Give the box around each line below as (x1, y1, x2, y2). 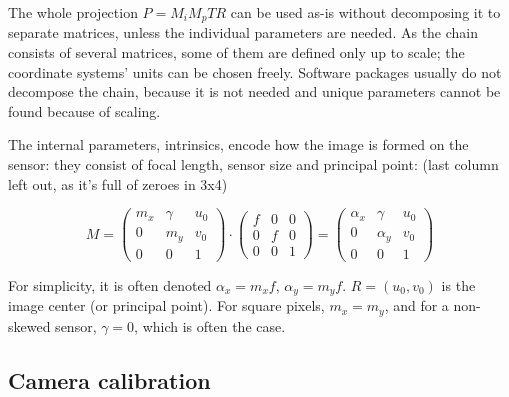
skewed (8, 315, 51, 336)
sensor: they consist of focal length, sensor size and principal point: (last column (8, 154, 499, 175)
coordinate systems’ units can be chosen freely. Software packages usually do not (8, 61, 502, 82)
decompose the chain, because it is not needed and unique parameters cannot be (8, 81, 501, 102)
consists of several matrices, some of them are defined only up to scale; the (8, 42, 465, 63)
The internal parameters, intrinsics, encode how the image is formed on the (8, 134, 469, 155)
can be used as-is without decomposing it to (230, 2, 501, 22)
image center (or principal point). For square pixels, (8, 295, 325, 316)
